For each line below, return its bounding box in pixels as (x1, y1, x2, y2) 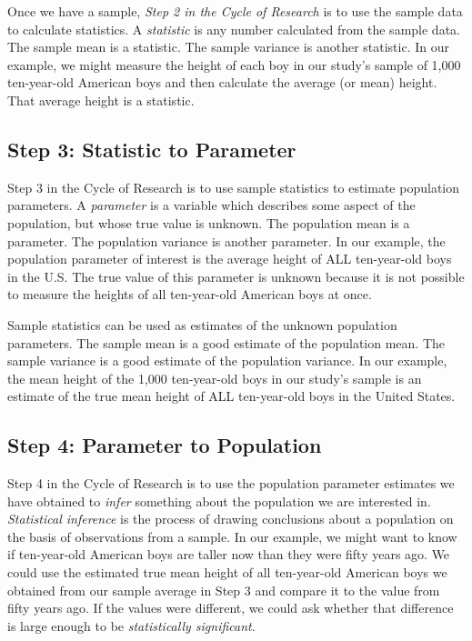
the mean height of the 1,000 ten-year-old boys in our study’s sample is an (7, 368, 422, 387)
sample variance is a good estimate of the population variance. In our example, (7, 351, 447, 370)
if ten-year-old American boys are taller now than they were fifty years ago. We (7, 545, 450, 564)
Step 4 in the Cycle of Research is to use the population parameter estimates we (7, 474, 455, 493)
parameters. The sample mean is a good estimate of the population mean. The (7, 333, 446, 352)
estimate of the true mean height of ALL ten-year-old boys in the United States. (7, 386, 456, 406)
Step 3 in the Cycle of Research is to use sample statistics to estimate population (7, 177, 459, 196)
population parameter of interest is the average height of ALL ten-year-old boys (7, 249, 452, 268)
